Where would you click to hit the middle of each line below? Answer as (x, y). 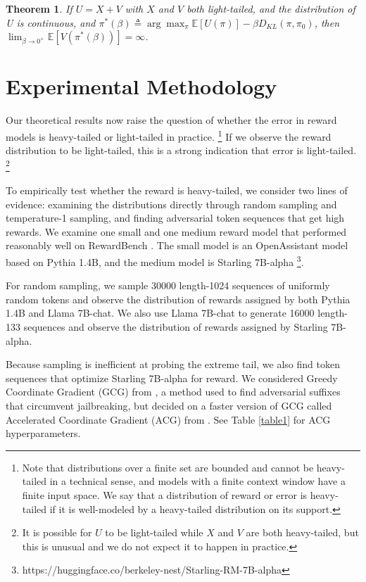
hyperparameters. (43, 433)
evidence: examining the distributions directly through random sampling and (171, 204)
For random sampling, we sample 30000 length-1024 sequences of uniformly (168, 285)
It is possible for (57, 532)
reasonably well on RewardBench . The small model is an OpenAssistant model (177, 245)
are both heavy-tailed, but (302, 532)
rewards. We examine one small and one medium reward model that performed (176, 231)
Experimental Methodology (141, 86)
